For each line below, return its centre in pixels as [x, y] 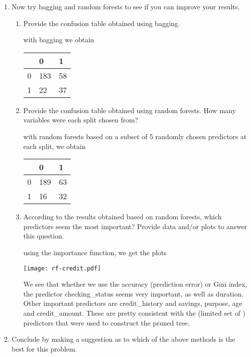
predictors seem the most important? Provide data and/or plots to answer [135, 226]
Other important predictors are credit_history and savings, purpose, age [133, 303]
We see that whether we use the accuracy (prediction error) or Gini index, [135, 284]
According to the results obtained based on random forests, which [123, 217]
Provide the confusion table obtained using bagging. [102, 23]
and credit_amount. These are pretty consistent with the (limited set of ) [134, 312]
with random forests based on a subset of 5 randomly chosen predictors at [135, 136]
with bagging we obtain [59, 40]
